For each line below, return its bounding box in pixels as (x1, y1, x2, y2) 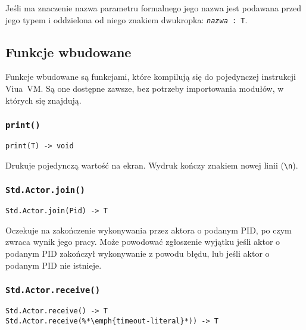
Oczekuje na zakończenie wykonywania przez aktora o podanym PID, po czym (5, 223, 292, 236)
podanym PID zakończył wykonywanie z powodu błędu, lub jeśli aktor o (5, 247, 270, 259)
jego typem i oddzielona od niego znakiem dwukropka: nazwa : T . (5, 13, 248, 26)
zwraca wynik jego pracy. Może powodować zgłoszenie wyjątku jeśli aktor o (5, 235, 280, 248)
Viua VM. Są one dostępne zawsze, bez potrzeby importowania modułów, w (5, 82, 284, 95)
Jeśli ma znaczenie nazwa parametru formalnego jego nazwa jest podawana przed (5, 2, 302, 14)
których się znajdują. (5, 94, 82, 106)
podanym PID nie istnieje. (5, 259, 102, 271)
